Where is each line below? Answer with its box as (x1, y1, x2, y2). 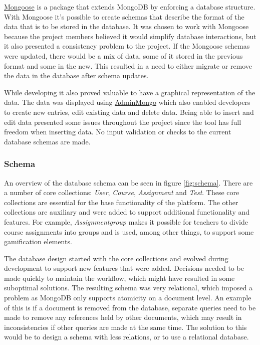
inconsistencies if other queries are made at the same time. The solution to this (4, 321, 247, 332)
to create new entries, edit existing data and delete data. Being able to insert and (4, 106, 254, 117)
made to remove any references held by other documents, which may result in (4, 312, 242, 322)
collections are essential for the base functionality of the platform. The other (4, 197, 238, 207)
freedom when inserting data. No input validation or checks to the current (4, 126, 231, 137)
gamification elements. (4, 236, 72, 247)
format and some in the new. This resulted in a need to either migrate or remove (4, 60, 252, 71)
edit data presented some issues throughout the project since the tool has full (4, 116, 241, 127)
